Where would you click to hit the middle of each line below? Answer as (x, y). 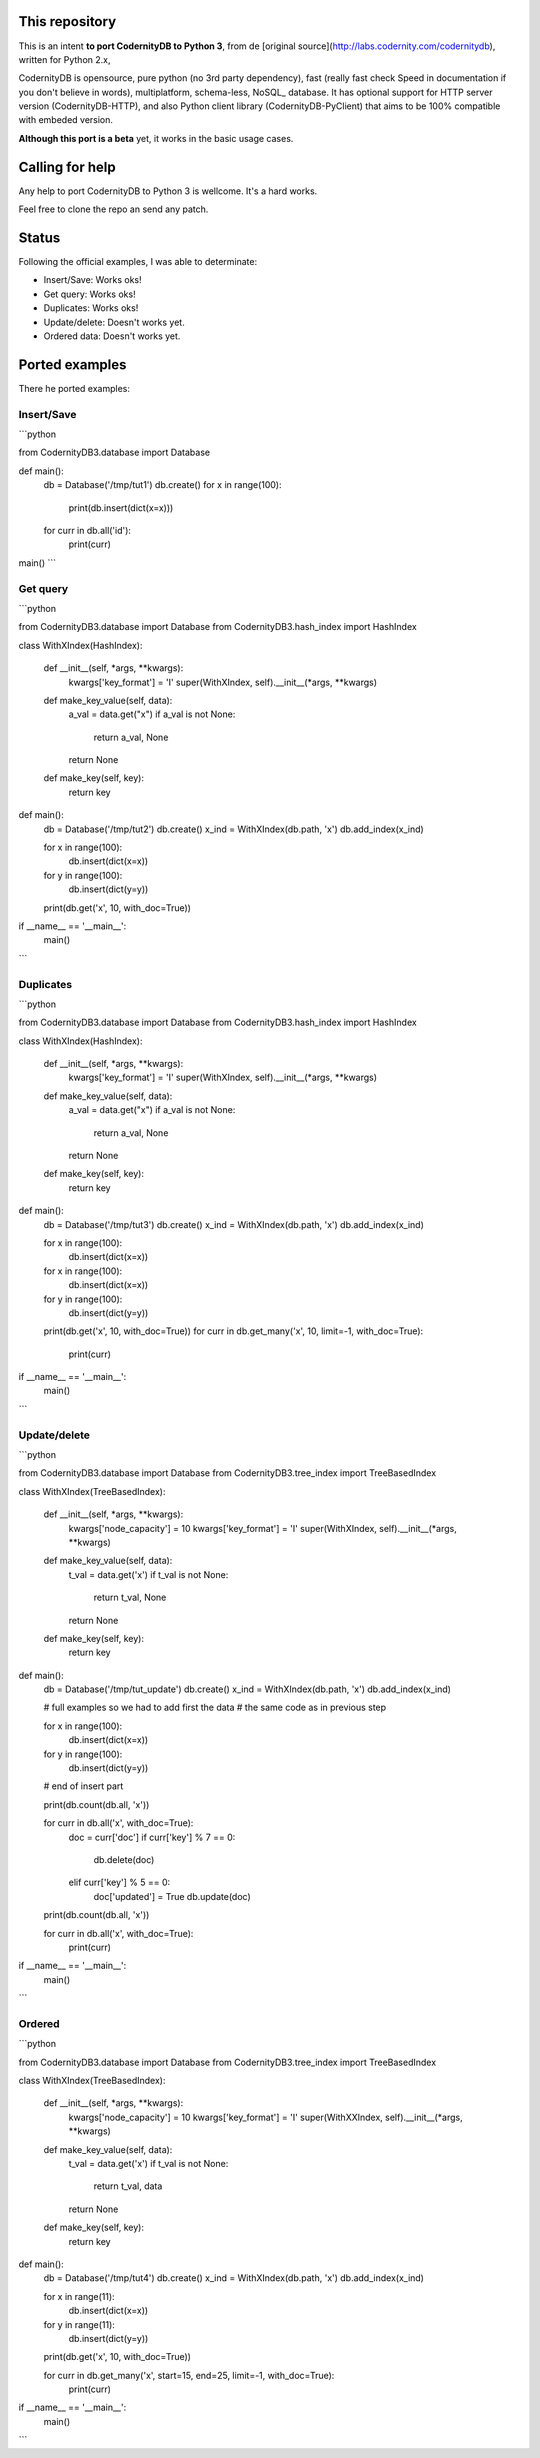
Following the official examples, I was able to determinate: (138, 262)
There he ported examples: (74, 388)
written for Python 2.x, (64, 59)
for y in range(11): (79, 2324)
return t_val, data (128, 2186)
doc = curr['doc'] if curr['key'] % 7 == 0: (152, 1837)
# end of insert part (83, 1786)
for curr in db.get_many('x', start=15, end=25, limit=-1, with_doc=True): (189, 2375)
